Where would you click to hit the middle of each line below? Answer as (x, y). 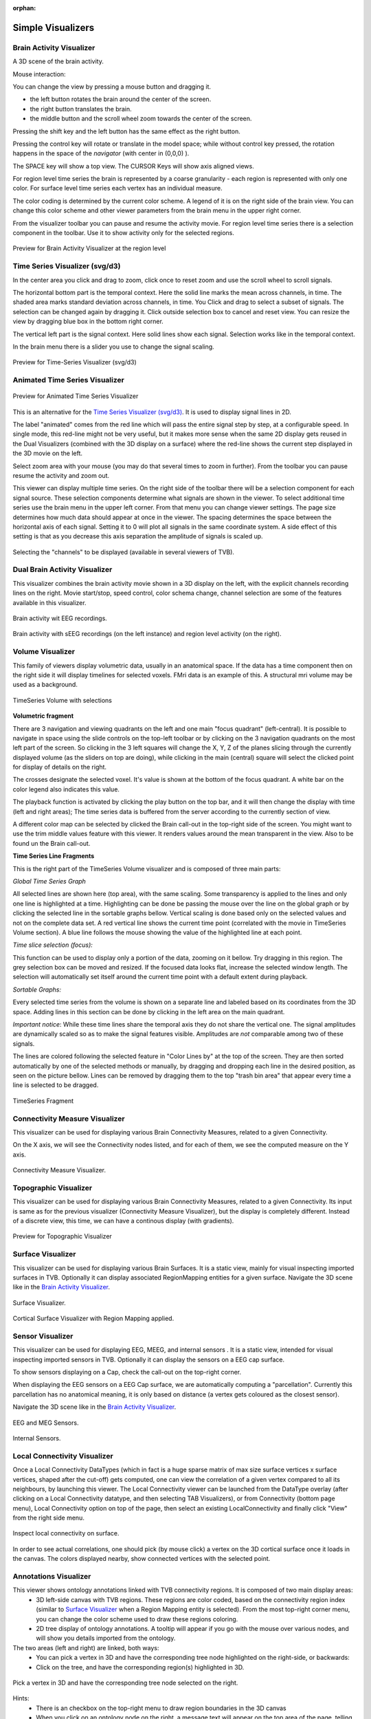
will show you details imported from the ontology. (106, 1638)
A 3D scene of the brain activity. (58, 61)
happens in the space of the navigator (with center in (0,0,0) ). (101, 153)
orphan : (24, 8)
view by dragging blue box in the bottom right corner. (88, 321)
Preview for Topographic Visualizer (63, 1236)
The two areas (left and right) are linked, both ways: (86, 1647)
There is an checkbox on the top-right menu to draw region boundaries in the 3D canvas (161, 1708)
